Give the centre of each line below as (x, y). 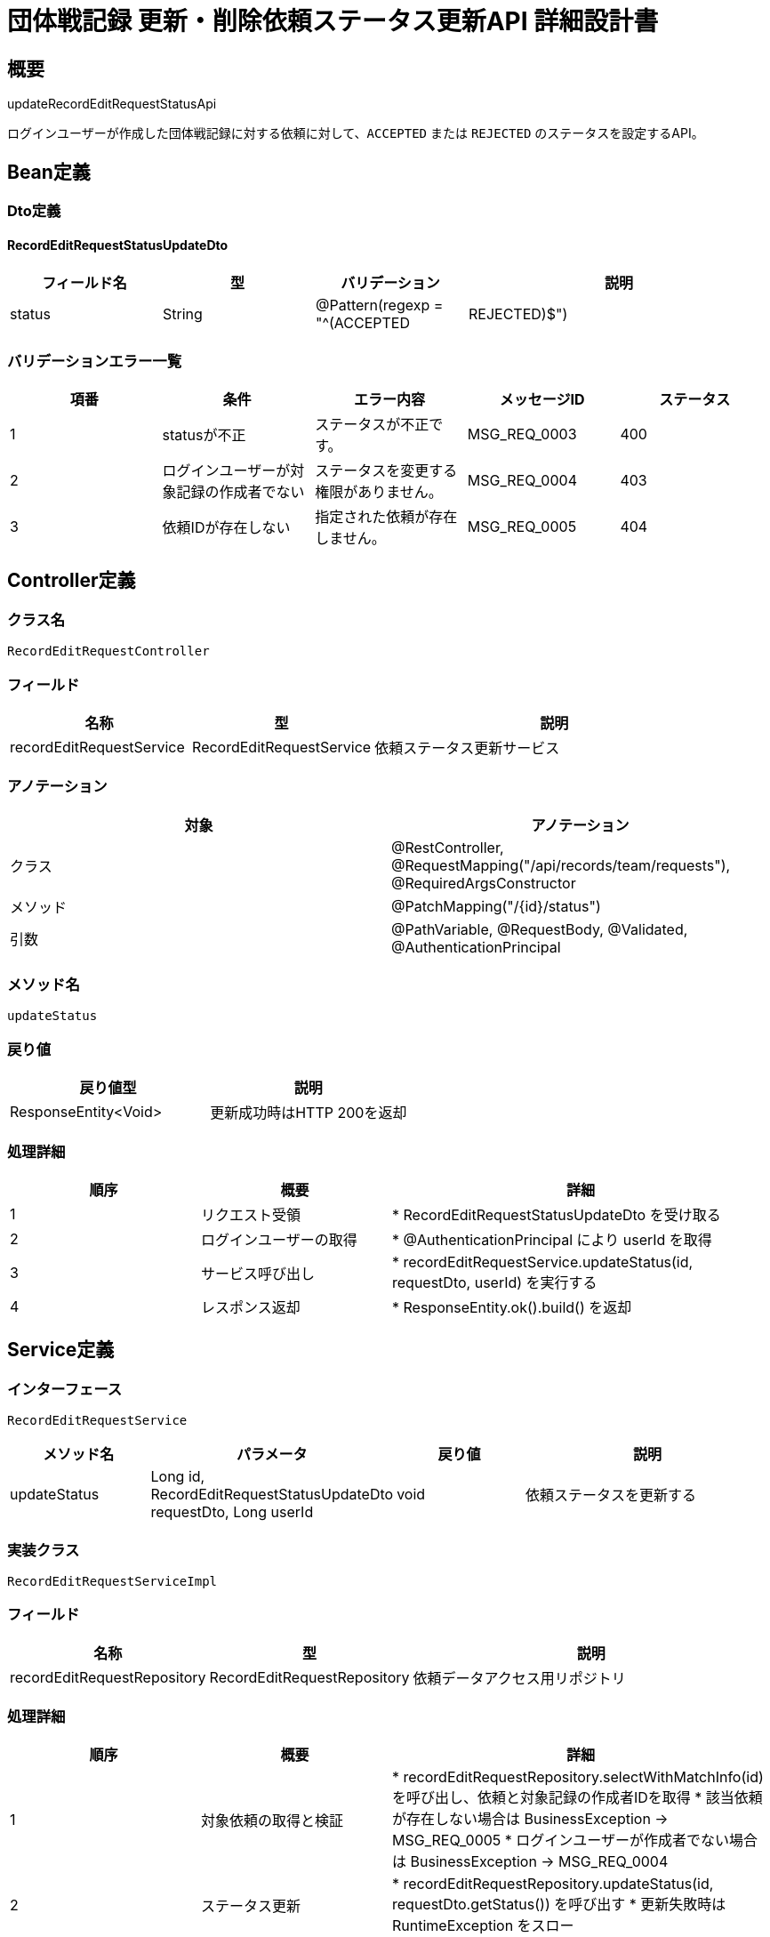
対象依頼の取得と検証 (273, 1821)
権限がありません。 (379, 491)
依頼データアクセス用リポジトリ (519, 1678)
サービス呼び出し (258, 1273)
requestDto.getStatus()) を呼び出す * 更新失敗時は (559, 1905)
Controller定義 (72, 581)
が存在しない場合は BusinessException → (530, 1819)
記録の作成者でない (241, 491)
